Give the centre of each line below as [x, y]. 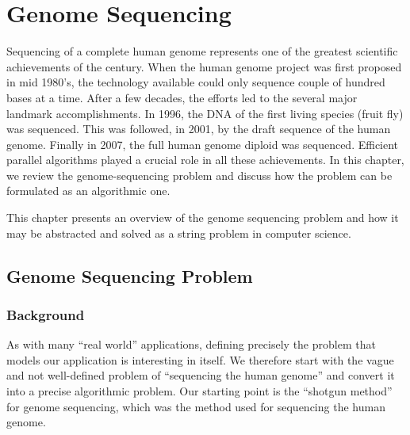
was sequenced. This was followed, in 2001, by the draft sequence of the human [199, 129]
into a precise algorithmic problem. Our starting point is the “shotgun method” [199, 391]
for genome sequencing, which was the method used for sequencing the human [196, 406]
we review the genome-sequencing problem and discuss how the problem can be [199, 175]
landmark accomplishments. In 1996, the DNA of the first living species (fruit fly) [205, 113]
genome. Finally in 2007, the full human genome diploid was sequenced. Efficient [203, 144]
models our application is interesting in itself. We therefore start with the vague [200, 359]
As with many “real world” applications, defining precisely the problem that [191, 344]
